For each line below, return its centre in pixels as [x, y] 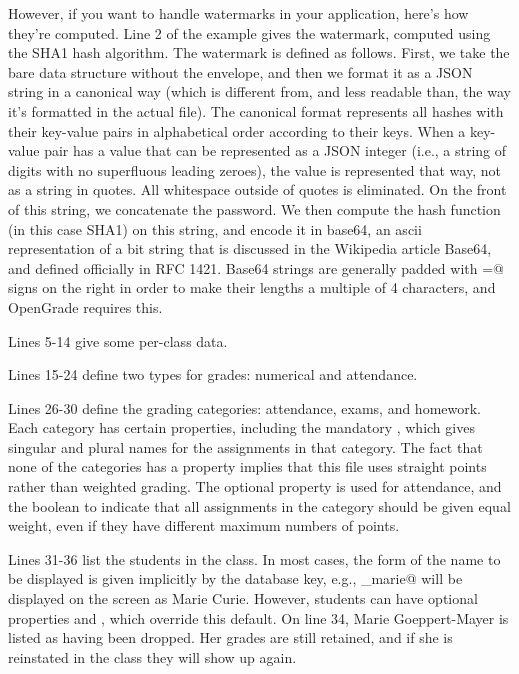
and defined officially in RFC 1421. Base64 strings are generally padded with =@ [256, 267]
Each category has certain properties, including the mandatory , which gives [241, 427]
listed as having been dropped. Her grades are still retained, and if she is [230, 637]
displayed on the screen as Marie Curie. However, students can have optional [243, 598]
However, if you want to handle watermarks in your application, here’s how [238, 13]
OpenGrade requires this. [85, 306]
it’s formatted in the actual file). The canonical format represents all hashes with [256, 110]
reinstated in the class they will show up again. [152, 656]
